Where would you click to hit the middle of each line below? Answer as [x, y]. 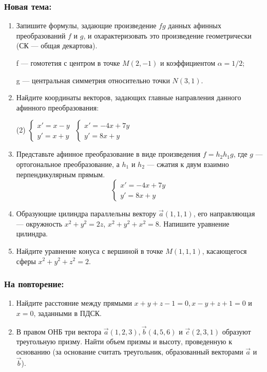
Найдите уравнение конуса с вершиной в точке [90, 250]
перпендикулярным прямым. [61, 174]
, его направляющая [224, 213]
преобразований [41, 35]
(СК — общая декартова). [57, 45]
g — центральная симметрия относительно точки [93, 80]
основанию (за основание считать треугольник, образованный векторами [130, 351]
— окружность [39, 223]
